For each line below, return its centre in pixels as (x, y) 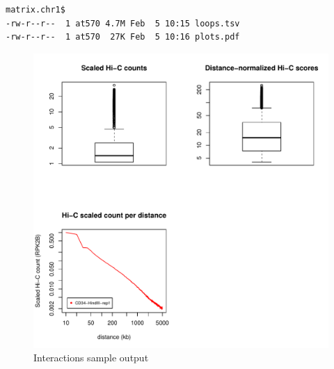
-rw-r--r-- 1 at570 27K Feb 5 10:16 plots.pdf (123, 37)
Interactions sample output (91, 358)
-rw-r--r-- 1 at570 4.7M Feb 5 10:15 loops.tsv (123, 23)
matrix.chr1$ (35, 10)
